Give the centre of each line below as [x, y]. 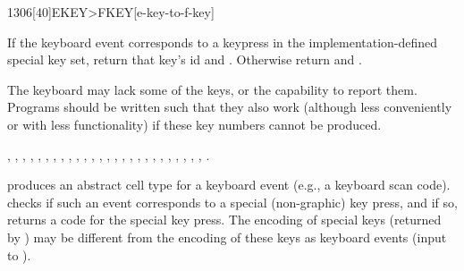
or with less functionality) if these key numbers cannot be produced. [194, 124]
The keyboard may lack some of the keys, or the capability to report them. [212, 89]
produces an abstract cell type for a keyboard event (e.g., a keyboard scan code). [229, 185]
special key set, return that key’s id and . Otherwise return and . [185, 59]
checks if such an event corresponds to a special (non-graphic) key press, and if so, [232, 202]
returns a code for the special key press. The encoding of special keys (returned [224, 220]
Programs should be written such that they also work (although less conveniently [230, 107]
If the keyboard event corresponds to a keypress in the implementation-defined [223, 42]
